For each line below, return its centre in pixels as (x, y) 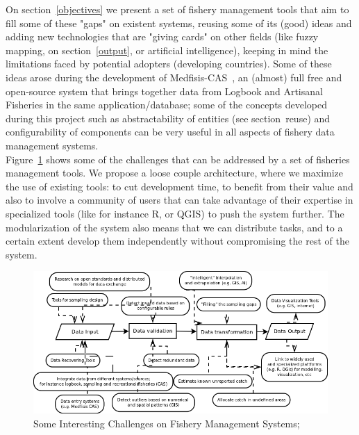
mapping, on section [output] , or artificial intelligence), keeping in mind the (167, 50)
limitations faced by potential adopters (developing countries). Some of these (169, 64)
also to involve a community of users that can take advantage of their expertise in (179, 200)
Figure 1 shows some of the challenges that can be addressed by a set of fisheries (178, 159)
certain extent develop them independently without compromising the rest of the (177, 241)
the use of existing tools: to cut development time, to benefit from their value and (179, 186)
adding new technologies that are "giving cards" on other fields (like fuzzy (162, 36)
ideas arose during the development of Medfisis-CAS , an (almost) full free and (174, 77)
